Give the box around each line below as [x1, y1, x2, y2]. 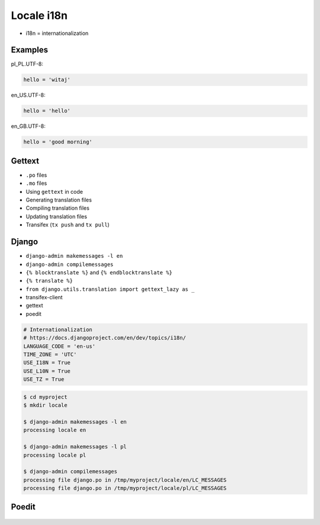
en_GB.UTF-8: [11, 123, 46, 130]
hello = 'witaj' [23, 76, 71, 83]
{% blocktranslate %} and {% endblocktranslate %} [25, 268, 173, 276]
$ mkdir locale [23, 402, 68, 409]
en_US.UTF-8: [11, 92, 46, 99]
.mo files [25, 180, 47, 187]
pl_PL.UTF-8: [11, 60, 44, 68]
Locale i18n [11, 9, 68, 22]
